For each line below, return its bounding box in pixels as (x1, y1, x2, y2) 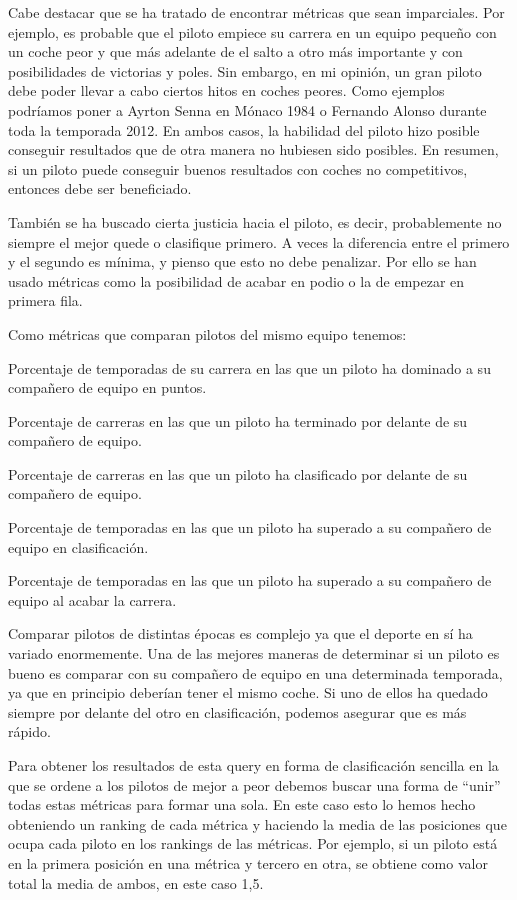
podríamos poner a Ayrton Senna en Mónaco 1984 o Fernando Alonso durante (8, 99, 487, 120)
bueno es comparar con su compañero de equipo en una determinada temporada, (8, 662, 503, 683)
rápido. (8, 721, 51, 742)
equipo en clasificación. (8, 536, 149, 557)
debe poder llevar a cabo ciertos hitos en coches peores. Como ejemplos (8, 80, 445, 101)
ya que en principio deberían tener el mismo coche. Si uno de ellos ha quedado (8, 682, 488, 703)
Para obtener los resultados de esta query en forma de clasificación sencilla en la (8, 755, 499, 775)
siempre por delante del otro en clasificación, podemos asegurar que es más (8, 701, 467, 722)
